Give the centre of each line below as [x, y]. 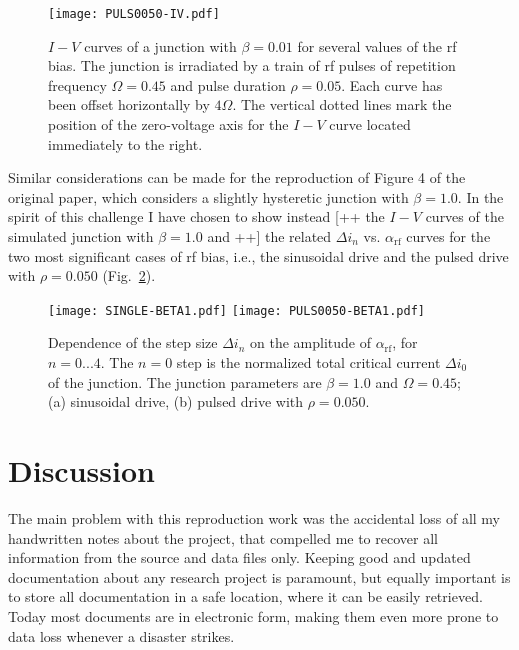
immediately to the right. [125, 143]
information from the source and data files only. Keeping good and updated [239, 557]
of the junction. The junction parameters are [185, 381]
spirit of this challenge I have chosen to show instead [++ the [196, 216]
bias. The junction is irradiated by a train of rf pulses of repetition [252, 65]
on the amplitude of [310, 342]
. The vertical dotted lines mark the [342, 104]
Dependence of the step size [133, 342]
